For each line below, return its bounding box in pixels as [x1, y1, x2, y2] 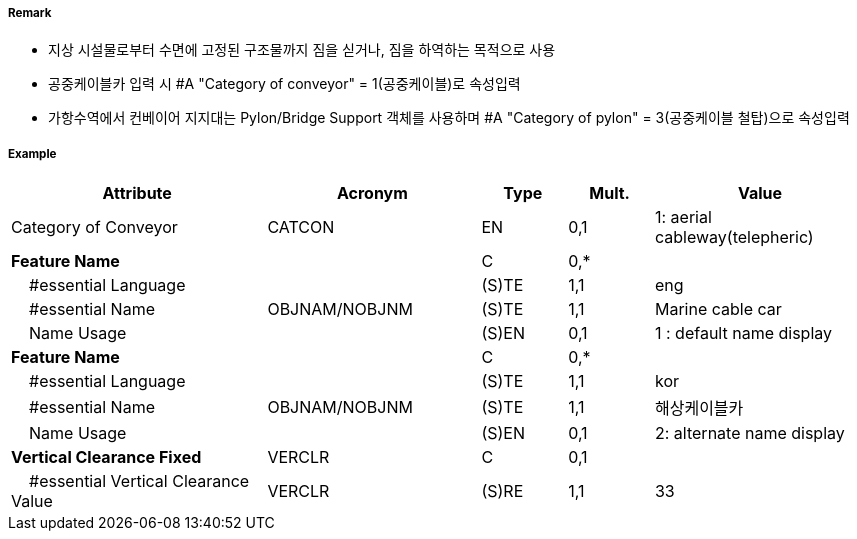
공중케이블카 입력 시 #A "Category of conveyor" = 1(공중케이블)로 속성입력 [48, 75, 521, 93]
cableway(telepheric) [654, 227, 814, 248]
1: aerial [654, 207, 712, 228]
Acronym [336, 183, 408, 204]
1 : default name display [654, 323, 832, 344]
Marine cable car [654, 299, 782, 320]
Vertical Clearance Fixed [11, 447, 202, 468]
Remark [8, 6, 52, 20]
